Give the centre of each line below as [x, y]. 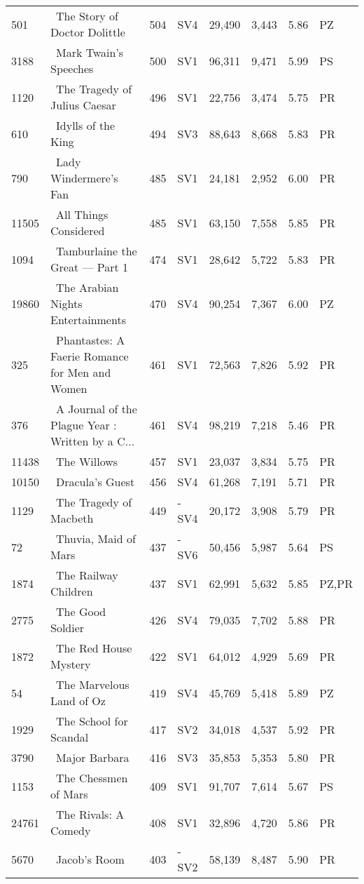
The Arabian [87, 287]
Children [72, 591]
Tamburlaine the [97, 251]
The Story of [87, 16]
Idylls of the [86, 125]
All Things [82, 214]
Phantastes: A [91, 340]
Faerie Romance [90, 356]
